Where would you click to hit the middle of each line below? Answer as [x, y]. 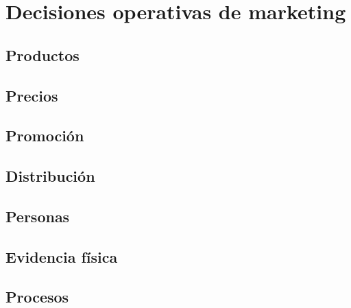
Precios [32, 95]
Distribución [50, 176]
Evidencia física [62, 256]
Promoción [45, 135]
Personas [38, 216]
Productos [43, 55]
